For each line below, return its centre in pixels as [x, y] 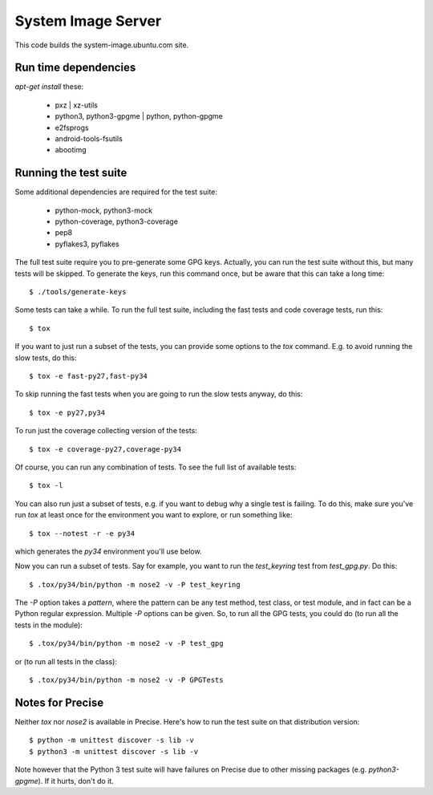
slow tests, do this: [46, 358]
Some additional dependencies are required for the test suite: [116, 192]
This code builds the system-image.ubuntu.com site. [102, 45]
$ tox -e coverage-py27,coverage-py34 [105, 449]
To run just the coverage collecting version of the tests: [106, 431]
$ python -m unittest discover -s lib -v [111, 740]
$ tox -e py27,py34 [67, 412]
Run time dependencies [75, 68]
